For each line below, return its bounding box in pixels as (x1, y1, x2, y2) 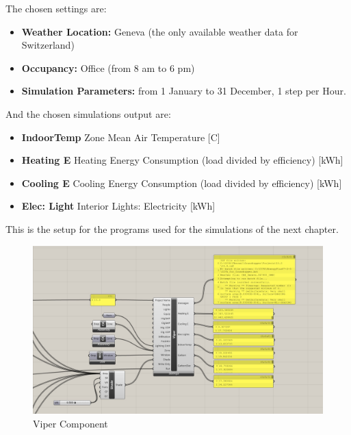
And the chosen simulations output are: (5, 106, 171, 121)
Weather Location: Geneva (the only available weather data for (21, 24, 298, 38)
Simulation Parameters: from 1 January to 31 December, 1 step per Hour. (21, 84, 346, 98)
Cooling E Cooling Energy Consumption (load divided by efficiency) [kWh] (21, 175, 342, 190)
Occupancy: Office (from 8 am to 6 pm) (21, 60, 195, 75)
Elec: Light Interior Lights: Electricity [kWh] (21, 199, 216, 213)
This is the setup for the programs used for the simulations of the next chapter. (5, 221, 339, 236)
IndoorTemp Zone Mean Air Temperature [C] (21, 129, 220, 144)
